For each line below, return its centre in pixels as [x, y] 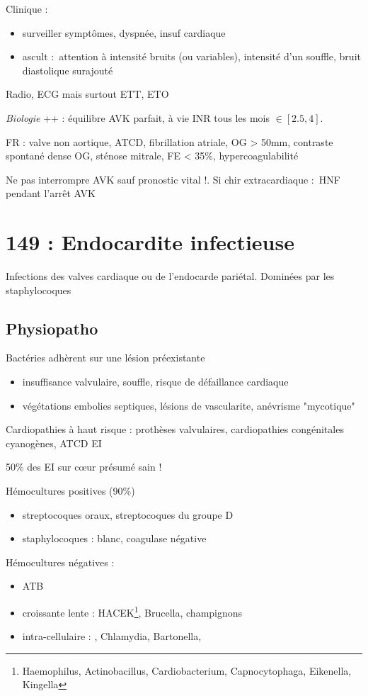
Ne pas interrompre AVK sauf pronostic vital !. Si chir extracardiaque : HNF [173, 179]
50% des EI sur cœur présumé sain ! [84, 467]
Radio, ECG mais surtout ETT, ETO [87, 94]
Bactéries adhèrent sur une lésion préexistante [105, 358]
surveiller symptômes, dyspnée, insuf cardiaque [124, 32]
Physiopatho [52, 328]
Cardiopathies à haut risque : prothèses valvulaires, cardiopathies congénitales [175, 429]
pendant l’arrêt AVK [51, 193]
